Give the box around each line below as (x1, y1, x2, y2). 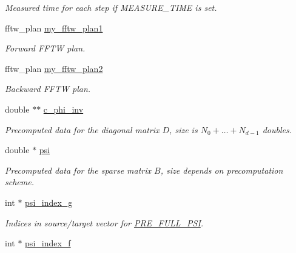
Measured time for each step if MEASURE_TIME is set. (5, 1, 217, 13)
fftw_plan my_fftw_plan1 (5, 21, 103, 34)
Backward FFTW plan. (5, 82, 91, 95)
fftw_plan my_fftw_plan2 (5, 62, 103, 74)
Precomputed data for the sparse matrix (5, 163, 152, 176)
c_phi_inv (43, 102, 84, 115)
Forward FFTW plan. (5, 42, 86, 54)
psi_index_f (25, 237, 71, 249)
